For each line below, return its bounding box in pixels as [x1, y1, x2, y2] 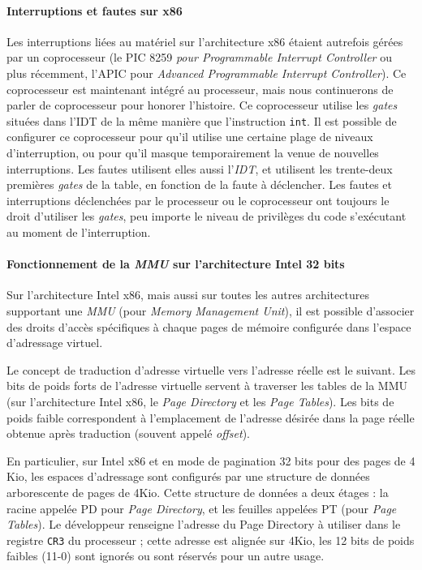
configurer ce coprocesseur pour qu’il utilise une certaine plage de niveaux [6, 128, 373, 145]
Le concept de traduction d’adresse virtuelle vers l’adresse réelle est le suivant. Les [6, 361, 416, 378]
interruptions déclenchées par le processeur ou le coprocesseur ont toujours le [6, 191, 390, 208]
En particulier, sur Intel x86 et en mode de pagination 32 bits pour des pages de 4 [6, 452, 416, 469]
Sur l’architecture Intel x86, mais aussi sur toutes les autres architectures [6, 286, 369, 303]
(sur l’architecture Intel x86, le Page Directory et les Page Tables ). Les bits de [6, 392, 394, 409]
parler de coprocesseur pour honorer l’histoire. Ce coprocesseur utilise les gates [6, 96, 398, 114]
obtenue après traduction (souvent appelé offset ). [6, 425, 250, 442]
